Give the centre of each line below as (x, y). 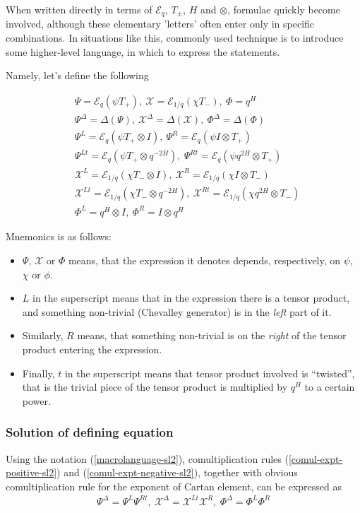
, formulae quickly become (284, 9)
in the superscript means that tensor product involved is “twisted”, (210, 373)
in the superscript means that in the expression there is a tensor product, (191, 298)
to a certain (330, 387)
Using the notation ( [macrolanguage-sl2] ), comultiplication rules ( (147, 458)
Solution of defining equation (90, 432)
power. (36, 400)
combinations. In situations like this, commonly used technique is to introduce (175, 38)
